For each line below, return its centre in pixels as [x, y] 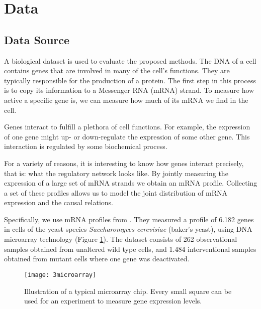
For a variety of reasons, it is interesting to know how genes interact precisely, [124, 163]
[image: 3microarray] [60, 275]
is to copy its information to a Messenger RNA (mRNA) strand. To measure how [129, 90]
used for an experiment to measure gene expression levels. [113, 301]
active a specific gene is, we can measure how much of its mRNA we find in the [126, 100]
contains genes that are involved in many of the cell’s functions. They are [117, 70]
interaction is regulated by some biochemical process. [86, 146]
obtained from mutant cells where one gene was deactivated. [97, 259]
